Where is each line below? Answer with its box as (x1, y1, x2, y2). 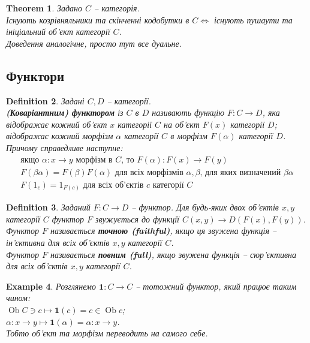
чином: (6, 291, 31, 304)
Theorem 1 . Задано (6, 2, 82, 14)
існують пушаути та (213, 13, 293, 26)
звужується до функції (95, 212, 179, 225)
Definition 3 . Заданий (6, 201, 91, 213)
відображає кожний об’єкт (6, 118, 107, 130)
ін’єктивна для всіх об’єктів (6, 236, 110, 248)
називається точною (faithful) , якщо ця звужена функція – (50, 224, 277, 237)
